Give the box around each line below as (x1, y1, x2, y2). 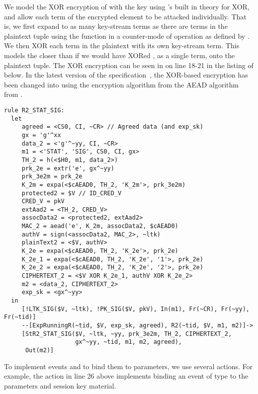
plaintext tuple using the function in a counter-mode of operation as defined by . (4, 30, 250, 41)
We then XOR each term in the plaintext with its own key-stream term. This (4, 40, 239, 51)
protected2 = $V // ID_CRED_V (21, 189, 122, 197)
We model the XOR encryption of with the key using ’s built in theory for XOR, (4, 1, 250, 11)
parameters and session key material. (4, 380, 116, 391)
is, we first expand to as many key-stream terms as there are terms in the (4, 21, 228, 31)
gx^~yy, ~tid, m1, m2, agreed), (75, 338, 182, 346)
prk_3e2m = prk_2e (21, 173, 83, 180)
